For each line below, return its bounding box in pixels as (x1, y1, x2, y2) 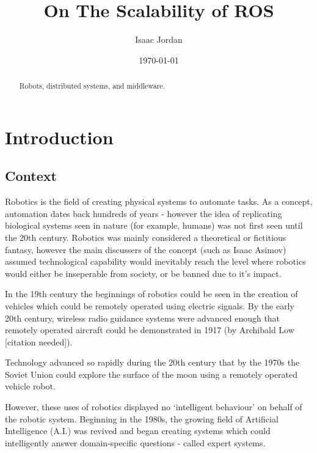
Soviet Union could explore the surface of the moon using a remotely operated (5, 367, 298, 380)
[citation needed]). (5, 335, 73, 348)
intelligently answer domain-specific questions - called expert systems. (5, 436, 266, 449)
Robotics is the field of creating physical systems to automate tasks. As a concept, (5, 195, 313, 208)
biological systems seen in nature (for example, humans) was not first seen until (5, 219, 303, 232)
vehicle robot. (5, 380, 56, 392)
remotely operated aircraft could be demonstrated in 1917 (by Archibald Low (5, 323, 294, 336)
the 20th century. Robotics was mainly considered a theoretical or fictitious (5, 230, 286, 243)
